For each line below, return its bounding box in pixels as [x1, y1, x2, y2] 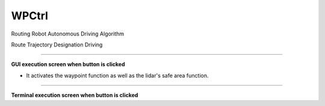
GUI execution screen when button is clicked [11, 61, 125, 68]
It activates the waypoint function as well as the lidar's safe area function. [26, 72, 209, 79]
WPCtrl [11, 9, 48, 22]
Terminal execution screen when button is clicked [11, 92, 138, 99]
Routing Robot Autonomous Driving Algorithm [11, 30, 125, 37]
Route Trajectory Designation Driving [11, 41, 103, 48]
